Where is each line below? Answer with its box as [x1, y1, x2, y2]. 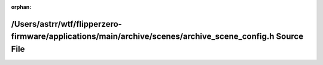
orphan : [11, 4, 32, 10]
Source [276, 32, 304, 42]
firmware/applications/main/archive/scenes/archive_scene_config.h [11, 32, 275, 42]
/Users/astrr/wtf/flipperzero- [11, 18, 122, 29]
